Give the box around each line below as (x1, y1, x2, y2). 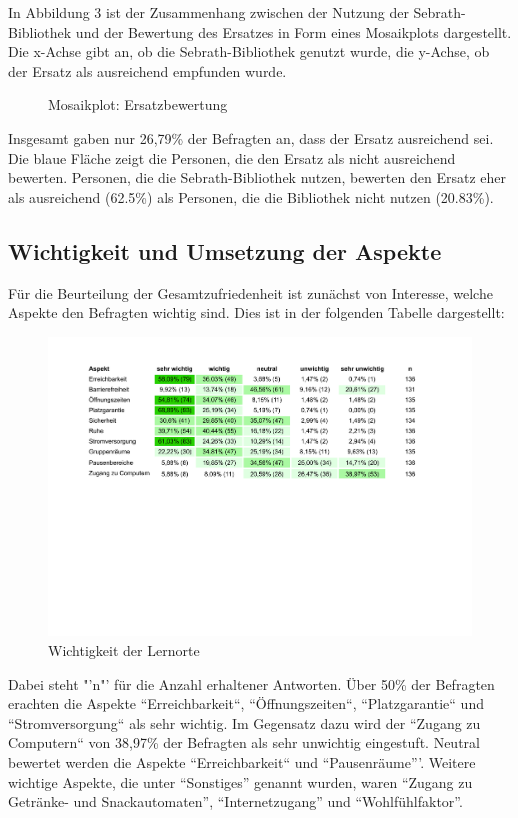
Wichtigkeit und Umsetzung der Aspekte (8, 235, 442, 266)
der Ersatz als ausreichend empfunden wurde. (8, 60, 287, 81)
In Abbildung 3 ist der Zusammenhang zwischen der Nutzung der (8, 2, 409, 22)
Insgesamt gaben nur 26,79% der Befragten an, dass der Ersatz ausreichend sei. (8, 127, 494, 148)
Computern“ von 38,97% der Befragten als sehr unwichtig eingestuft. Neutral (8, 732, 480, 753)
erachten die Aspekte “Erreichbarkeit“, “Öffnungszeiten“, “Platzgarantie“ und (8, 693, 484, 714)
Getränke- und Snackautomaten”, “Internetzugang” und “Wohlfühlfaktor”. (8, 791, 463, 812)
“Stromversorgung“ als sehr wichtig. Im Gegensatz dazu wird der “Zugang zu (8, 712, 481, 733)
